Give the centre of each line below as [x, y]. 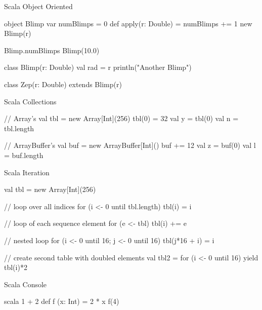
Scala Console [26, 284]
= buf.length [24, 155]
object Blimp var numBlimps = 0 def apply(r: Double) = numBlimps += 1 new [128, 23]
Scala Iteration [27, 172]
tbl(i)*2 [16, 267]
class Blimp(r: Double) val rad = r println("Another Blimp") [98, 67]
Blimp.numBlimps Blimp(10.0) [52, 50]
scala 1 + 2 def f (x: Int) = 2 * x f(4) [62, 301]
